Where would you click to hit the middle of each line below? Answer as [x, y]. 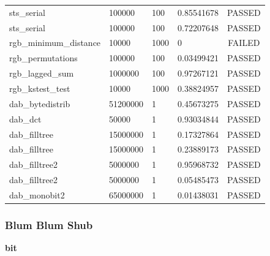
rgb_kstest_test [40, 88]
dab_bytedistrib [40, 103]
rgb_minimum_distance [55, 43]
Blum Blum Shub [49, 224]
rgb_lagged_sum [42, 73]
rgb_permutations [43, 58]
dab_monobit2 [37, 194]
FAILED [244, 43]
